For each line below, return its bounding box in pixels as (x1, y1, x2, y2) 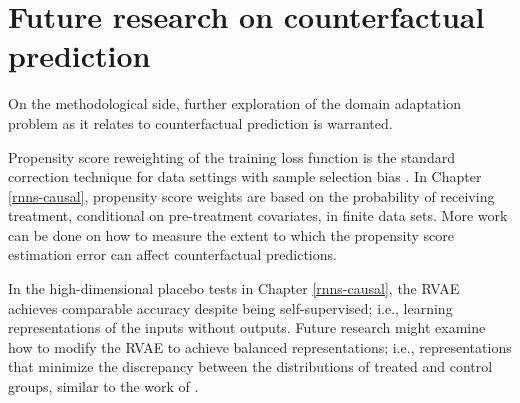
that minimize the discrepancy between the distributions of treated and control (8, 356, 493, 377)
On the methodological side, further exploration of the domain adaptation (8, 93, 461, 114)
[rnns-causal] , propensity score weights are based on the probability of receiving (8, 185, 495, 206)
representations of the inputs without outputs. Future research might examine (8, 317, 486, 338)
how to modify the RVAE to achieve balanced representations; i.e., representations (8, 336, 512, 357)
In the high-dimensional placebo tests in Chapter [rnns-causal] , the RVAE (8, 278, 460, 299)
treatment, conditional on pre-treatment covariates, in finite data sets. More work (8, 205, 508, 226)
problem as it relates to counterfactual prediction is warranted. (8, 112, 393, 133)
